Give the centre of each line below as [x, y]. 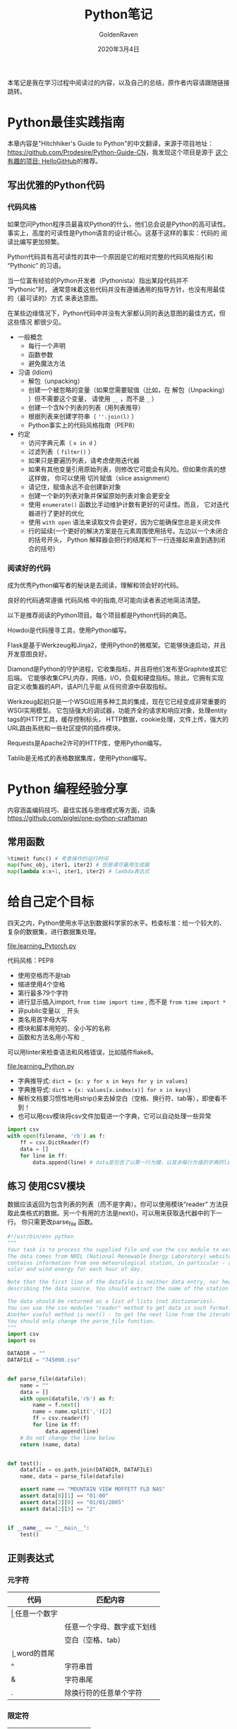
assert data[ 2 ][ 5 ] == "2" [58, 1509]
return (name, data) [50, 1444]
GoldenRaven [119, 34]
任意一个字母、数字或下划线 [110, 1627]
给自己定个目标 [51, 902]
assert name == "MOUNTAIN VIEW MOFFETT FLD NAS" [93, 1489]
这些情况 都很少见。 [36, 322]
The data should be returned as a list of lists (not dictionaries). [112, 1302]
